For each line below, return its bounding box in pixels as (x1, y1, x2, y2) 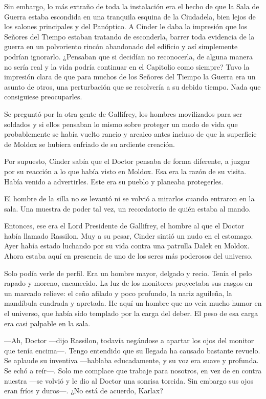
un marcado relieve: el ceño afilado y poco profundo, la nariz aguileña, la (4, 287, 232, 298)
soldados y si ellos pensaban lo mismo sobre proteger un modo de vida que (4, 118, 238, 129)
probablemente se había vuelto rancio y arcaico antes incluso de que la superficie (4, 129, 257, 139)
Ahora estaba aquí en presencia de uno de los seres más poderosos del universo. (4, 250, 253, 261)
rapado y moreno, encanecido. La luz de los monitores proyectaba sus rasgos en (4, 278, 253, 288)
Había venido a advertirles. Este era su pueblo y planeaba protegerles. (4, 176, 224, 186)
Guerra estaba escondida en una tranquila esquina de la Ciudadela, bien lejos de (4, 11, 256, 22)
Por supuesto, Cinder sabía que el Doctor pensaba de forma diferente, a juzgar (4, 156, 251, 166)
